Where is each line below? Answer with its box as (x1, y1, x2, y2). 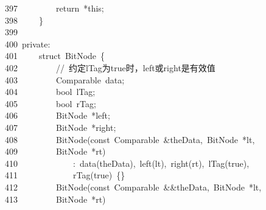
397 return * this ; (5, 2, 104, 14)
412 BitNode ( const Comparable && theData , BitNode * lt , (5, 180, 262, 193)
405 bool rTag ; (5, 97, 96, 110)
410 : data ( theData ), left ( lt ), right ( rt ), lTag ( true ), (5, 156, 250, 169)
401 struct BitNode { (5, 49, 105, 62)
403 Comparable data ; (5, 73, 125, 86)
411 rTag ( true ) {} (5, 169, 125, 181)
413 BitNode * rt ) (5, 192, 106, 205)
